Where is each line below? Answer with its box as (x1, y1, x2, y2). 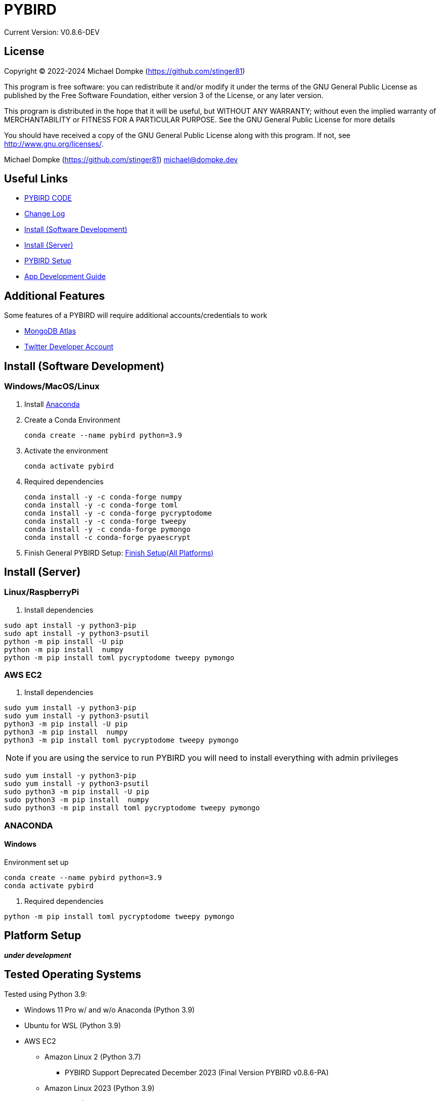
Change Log (24, 209, 65, 218)
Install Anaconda (24, 399, 80, 408)
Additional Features (4, 289, 105, 302)
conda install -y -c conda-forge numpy (24, 492, 182, 501)
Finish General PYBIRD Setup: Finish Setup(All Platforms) (24, 548, 214, 557)
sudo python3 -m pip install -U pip (4, 788, 149, 796)
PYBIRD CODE (24, 194, 72, 203)
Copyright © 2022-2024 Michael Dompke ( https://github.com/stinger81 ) (4, 66, 245, 75)
